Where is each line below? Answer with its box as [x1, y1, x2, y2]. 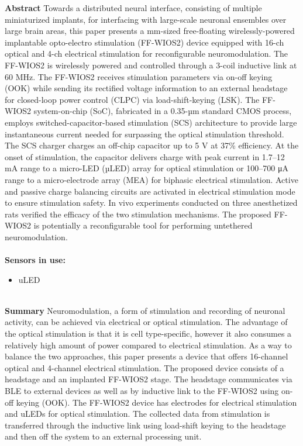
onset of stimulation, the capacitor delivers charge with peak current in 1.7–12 [5, 150, 285, 163]
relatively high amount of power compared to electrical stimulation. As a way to [5, 338, 292, 351]
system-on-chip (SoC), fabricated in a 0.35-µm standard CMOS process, [33, 105, 292, 117]
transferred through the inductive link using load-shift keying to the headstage [5, 419, 286, 431]
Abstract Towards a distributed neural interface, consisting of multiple [5, 2, 262, 13]
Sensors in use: [5, 254, 66, 266]
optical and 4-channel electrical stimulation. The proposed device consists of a [5, 361, 284, 374]
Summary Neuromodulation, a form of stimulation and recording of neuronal [5, 304, 285, 316]
